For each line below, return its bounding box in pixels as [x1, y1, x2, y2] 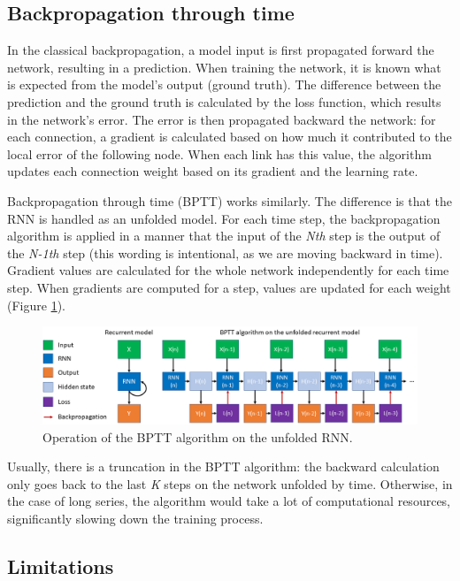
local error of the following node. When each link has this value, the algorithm [7, 144, 432, 163]
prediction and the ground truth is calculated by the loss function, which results [7, 92, 441, 111]
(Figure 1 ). [7, 295, 65, 314]
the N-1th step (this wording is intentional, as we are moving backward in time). [7, 243, 443, 262]
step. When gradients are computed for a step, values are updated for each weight [7, 278, 451, 296]
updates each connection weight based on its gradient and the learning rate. [7, 162, 418, 180]
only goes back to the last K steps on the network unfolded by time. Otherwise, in [7, 474, 453, 493]
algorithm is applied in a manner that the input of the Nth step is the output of [7, 226, 441, 245]
